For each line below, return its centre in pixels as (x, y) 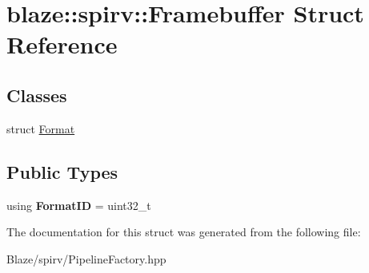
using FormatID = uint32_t (79, 205)
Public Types (62, 171)
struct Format (41, 128)
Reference (62, 44)
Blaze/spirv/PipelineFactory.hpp (86, 258)
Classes (37, 95)
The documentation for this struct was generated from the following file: (184, 232)
